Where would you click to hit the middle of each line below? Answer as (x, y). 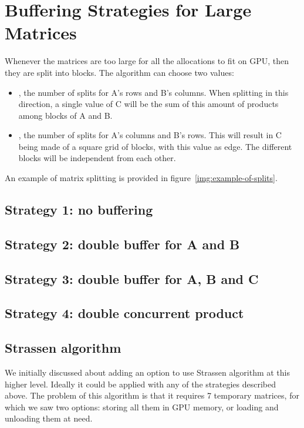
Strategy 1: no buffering (79, 210)
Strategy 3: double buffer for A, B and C (132, 278)
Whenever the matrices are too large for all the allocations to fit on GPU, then (147, 61)
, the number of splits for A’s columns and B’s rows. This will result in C (150, 135)
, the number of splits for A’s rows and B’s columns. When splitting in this (153, 92)
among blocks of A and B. (65, 115)
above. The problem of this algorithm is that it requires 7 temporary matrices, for (152, 395)
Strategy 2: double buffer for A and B (122, 244)
